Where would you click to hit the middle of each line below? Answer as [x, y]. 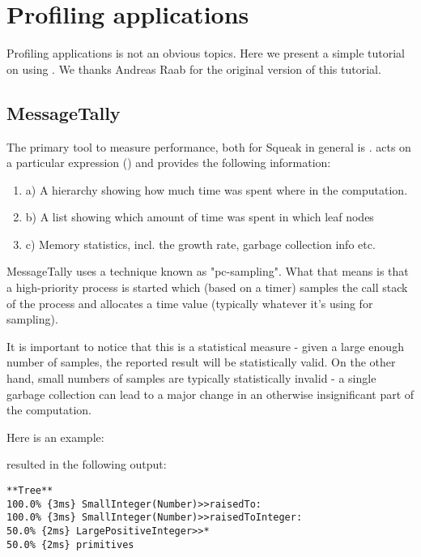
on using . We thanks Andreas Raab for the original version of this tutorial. [194, 69]
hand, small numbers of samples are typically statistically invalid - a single [191, 378]
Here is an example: [55, 437]
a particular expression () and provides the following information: [169, 163]
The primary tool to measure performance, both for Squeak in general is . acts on [209, 146]
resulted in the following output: [87, 464]
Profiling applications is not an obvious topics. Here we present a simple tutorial [206, 53]
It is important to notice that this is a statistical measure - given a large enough [205, 346]
